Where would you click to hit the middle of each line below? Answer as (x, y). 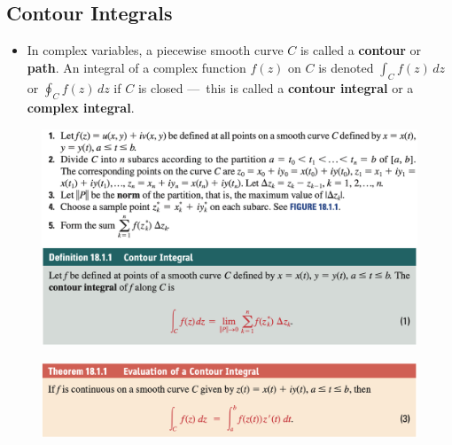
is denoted (346, 67)
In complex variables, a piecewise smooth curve (155, 50)
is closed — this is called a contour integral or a (276, 87)
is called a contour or (361, 50)
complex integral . (81, 108)
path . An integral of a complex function (136, 67)
